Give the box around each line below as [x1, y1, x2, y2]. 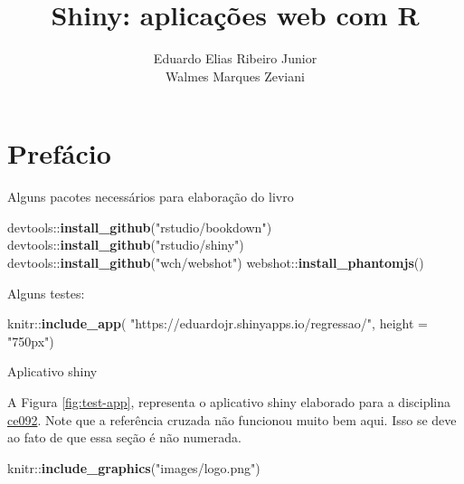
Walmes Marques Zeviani [166, 66, 305, 85]
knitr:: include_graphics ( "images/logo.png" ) [7, 458, 260, 477]
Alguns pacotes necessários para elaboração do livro [7, 187, 294, 206]
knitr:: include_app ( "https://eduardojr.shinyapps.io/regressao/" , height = [7, 314, 428, 333]
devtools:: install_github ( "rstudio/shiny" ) [7, 235, 244, 254]
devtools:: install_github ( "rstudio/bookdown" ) [7, 217, 272, 236]
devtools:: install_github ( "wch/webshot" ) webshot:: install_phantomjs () [7, 253, 424, 272]
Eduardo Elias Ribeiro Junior [153, 49, 317, 68]
